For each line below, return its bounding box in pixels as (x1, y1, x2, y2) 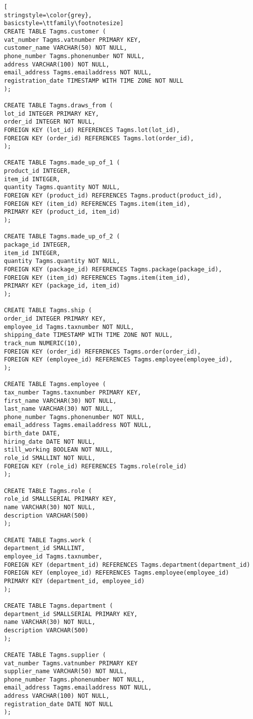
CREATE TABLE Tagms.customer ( (4, 28, 106, 35)
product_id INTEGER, (4, 167, 71, 175)
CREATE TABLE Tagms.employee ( (4, 381, 106, 388)
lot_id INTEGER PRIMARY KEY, (4, 110, 99, 117)
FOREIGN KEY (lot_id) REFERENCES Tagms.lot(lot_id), (4, 126, 180, 133)
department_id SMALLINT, (4, 545, 85, 552)
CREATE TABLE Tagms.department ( (4, 602, 113, 609)
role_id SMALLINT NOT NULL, (4, 455, 96, 462)
